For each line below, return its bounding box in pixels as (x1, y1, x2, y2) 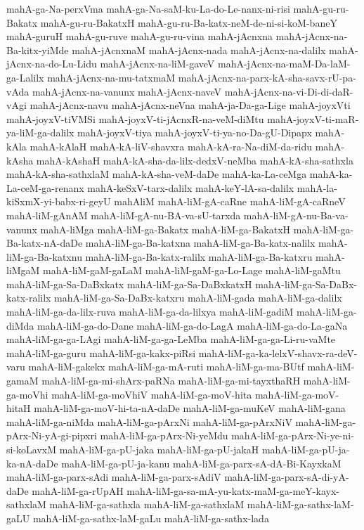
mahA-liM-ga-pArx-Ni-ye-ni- (231, 428, 354, 443)
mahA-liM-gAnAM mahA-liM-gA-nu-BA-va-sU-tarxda (6, 207, 241, 222)
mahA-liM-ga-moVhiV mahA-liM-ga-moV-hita (51, 387, 252, 401)
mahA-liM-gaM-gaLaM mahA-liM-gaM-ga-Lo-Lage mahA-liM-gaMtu (43, 263, 341, 278)
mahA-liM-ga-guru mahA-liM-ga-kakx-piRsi (6, 345, 196, 360)
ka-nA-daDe (6, 455, 58, 470)
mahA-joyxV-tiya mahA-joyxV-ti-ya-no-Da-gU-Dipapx (77, 125, 312, 140)
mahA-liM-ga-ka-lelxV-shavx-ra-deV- (198, 345, 358, 360)
